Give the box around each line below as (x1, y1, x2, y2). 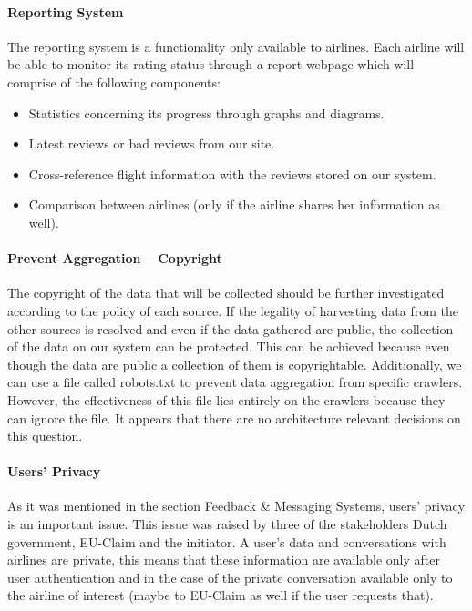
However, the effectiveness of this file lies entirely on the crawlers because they (7, 390, 446, 409)
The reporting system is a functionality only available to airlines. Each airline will (7, 36, 465, 56)
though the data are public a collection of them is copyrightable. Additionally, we (7, 354, 462, 373)
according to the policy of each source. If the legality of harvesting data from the (7, 300, 458, 320)
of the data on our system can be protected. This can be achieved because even (7, 337, 450, 356)
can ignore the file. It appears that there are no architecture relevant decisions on (7, 408, 461, 427)
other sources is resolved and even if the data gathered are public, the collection (7, 319, 454, 338)
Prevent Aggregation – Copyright (7, 249, 222, 268)
